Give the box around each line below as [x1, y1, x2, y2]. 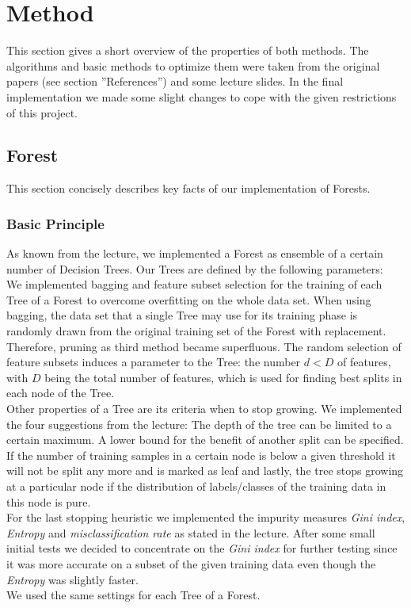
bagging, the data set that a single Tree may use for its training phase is [6, 307, 358, 323]
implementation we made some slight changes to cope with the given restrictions [6, 88, 397, 105]
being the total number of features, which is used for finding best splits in [44, 369, 402, 385]
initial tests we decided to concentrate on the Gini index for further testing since [6, 540, 398, 556]
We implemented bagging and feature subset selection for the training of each [6, 276, 382, 293]
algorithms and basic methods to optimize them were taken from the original [6, 57, 380, 74]
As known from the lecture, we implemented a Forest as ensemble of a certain [6, 245, 383, 262]
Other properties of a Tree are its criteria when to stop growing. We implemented [6, 400, 402, 417]
